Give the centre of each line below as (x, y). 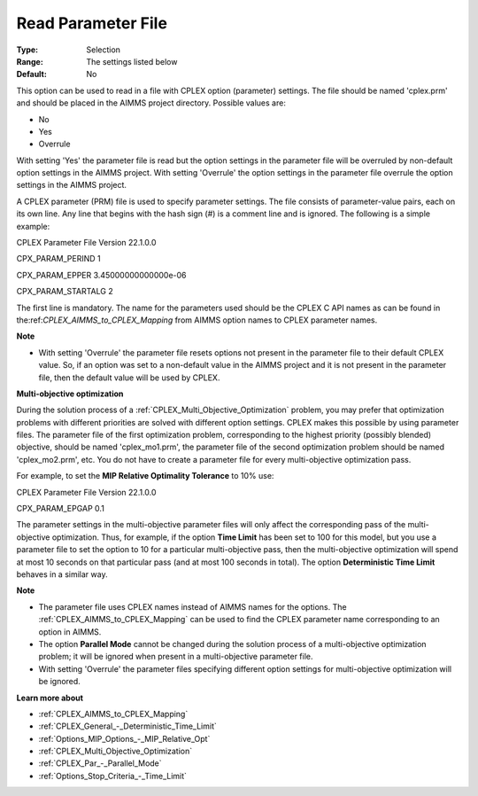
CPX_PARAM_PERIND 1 (58, 259)
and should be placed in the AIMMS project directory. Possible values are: (151, 103)
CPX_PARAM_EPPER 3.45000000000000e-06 (101, 275)
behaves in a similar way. (62, 574)
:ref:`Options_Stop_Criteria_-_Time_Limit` (113, 776)
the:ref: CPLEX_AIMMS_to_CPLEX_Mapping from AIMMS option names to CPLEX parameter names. (197, 320)
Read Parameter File (92, 23)
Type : (27, 50)
